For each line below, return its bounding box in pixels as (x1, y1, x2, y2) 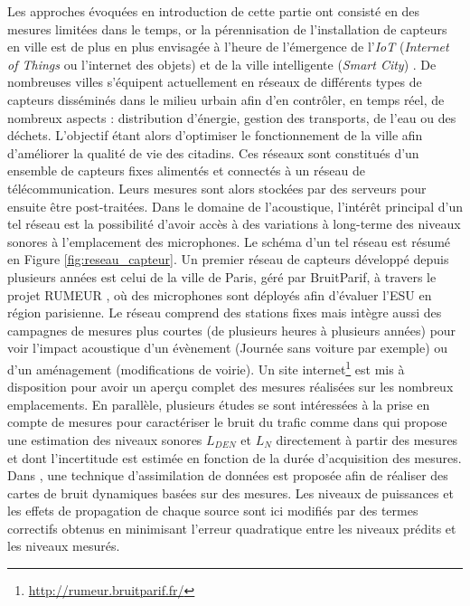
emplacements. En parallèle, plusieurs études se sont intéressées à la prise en (7, 394, 430, 413)
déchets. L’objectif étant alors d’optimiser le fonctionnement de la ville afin (7, 126, 423, 145)
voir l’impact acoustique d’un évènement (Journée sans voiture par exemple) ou (7, 338, 448, 357)
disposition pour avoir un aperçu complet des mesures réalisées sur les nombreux (7, 377, 454, 396)
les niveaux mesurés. (7, 536, 120, 555)
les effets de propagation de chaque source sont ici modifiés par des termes (7, 501, 418, 520)
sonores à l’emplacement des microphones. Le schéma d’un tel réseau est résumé (7, 232, 451, 251)
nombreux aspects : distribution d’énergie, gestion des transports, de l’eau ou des (7, 108, 456, 127)
